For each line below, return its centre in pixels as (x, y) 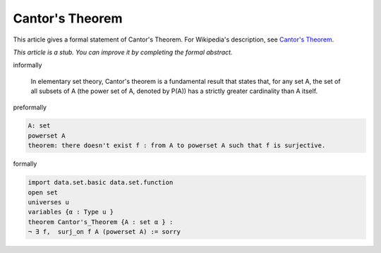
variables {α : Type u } (71, 212)
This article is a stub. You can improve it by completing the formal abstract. (123, 52)
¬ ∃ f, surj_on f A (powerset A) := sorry (104, 232)
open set (43, 192)
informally (28, 65)
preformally (30, 107)
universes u (49, 202)
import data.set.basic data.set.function (101, 183)
